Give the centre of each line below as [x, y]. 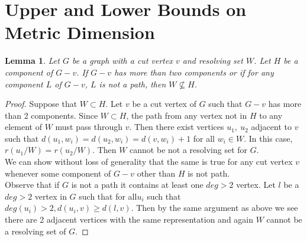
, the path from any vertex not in [187, 115]
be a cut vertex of [164, 104]
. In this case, [268, 138]
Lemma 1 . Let [32, 61]
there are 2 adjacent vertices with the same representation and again [129, 219]
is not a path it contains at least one [137, 185]
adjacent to [271, 127]
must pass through [89, 127]
